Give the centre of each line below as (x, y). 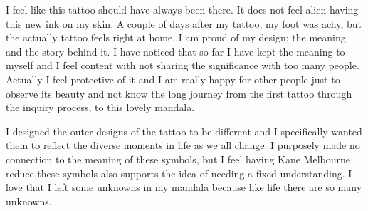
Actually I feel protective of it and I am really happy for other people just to (173, 79)
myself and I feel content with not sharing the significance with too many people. (183, 65)
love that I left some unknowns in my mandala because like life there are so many (184, 187)
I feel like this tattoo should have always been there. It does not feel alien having (182, 9)
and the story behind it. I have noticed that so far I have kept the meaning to (175, 51)
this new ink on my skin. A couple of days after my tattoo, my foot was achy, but (184, 23)
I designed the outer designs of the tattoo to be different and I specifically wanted (184, 131)
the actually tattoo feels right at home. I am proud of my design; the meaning (176, 37)
